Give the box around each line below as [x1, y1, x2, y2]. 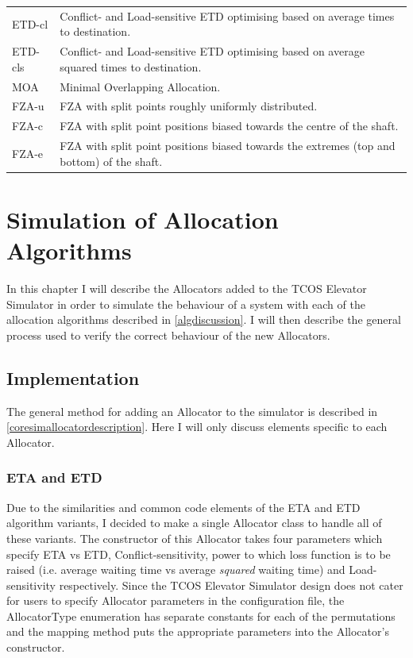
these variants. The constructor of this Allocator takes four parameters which [6, 529, 383, 546]
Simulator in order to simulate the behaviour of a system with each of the [6, 295, 365, 312]
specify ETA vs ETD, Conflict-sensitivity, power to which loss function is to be [6, 545, 391, 562]
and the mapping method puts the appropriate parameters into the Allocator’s [6, 623, 389, 640]
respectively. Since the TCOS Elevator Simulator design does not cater [59, 576, 403, 593]
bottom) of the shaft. [60, 152, 163, 169]
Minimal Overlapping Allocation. [60, 78, 221, 94]
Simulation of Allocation [6, 203, 279, 236]
